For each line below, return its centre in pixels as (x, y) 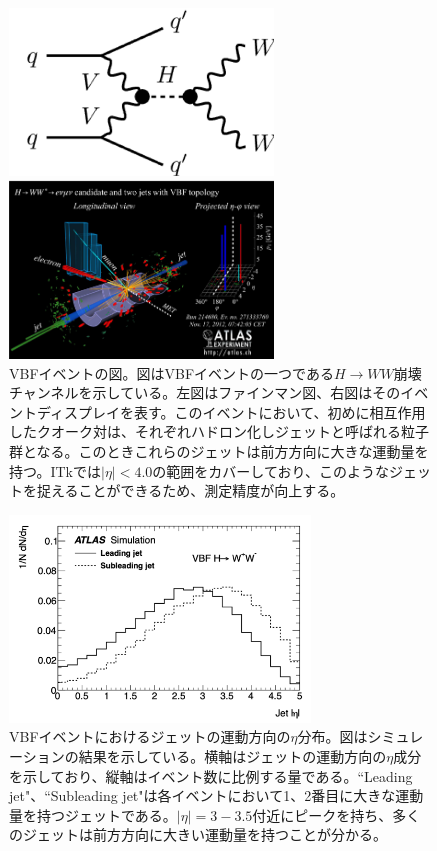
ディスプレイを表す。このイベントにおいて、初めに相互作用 (231, 411)
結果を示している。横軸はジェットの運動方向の (232, 756)
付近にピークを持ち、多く (336, 814)
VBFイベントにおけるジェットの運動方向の (150, 736)
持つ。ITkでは (55, 470)
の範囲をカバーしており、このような (270, 470)
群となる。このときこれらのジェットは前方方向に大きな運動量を (219, 451)
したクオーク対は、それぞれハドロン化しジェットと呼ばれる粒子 (219, 431)
